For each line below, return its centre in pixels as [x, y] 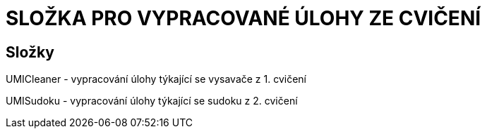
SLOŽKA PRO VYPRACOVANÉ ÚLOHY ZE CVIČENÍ [243, 18]
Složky [30, 52]
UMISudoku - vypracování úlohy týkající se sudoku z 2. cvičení [152, 101]
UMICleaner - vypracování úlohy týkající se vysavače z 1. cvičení [156, 79]
